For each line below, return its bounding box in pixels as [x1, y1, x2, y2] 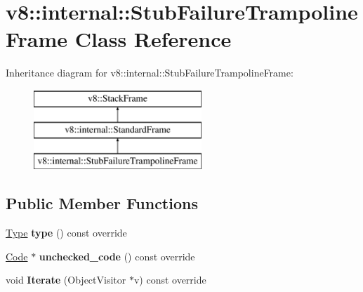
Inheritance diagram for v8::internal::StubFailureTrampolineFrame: [6, 65, 293, 80]
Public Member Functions [6, 192, 198, 214]
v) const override [133, 272, 206, 287]
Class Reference [74, 25, 232, 53]
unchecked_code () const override [39, 248, 195, 263]
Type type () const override [6, 225, 127, 240]
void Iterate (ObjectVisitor [6, 272, 126, 287]
